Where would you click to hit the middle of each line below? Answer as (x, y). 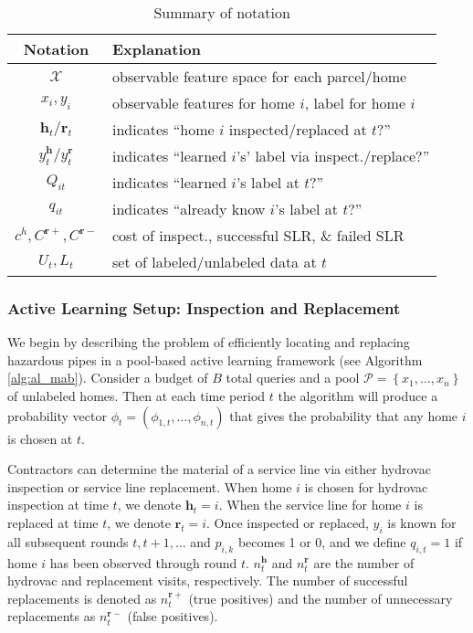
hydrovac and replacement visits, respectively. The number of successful (208, 580)
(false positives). (173, 616)
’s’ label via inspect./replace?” (333, 156)
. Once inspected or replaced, (288, 522)
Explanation (157, 49)
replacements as (52, 616)
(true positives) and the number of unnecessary (321, 598)
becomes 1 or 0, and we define (322, 541)
